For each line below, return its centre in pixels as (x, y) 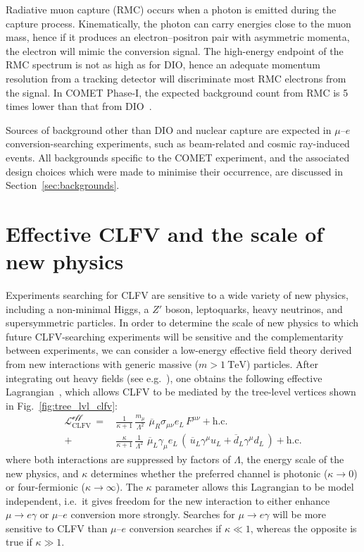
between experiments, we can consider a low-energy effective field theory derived (179, 350)
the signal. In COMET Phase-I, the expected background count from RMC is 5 (177, 92)
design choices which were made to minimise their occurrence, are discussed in (174, 171)
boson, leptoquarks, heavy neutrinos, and (254, 308)
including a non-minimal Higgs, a (77, 308)
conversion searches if (175, 528)
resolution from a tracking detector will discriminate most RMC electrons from (176, 78)
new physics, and (42, 473)
